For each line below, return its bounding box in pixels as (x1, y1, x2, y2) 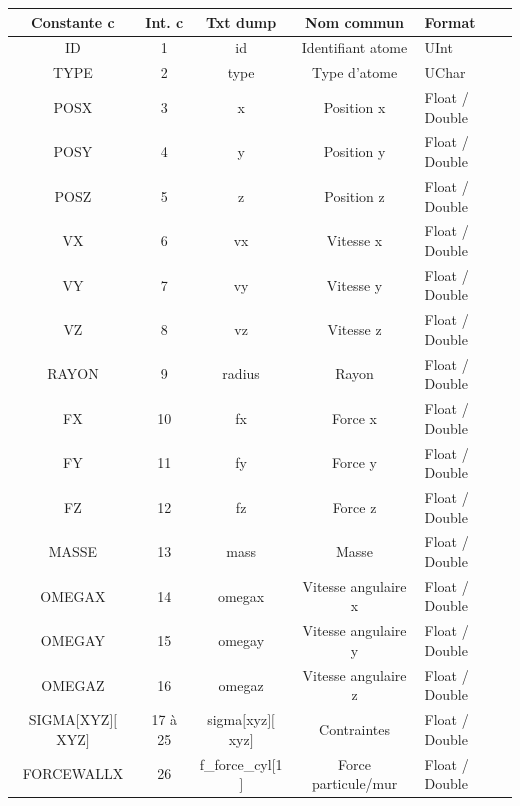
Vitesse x (326, 230, 383, 251)
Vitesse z (327, 319, 382, 340)
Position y (323, 141, 386, 162)
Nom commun (305, 11, 404, 32)
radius (222, 363, 260, 384)
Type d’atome (311, 62, 398, 83)
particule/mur (311, 773, 398, 794)
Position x (323, 96, 386, 117)
